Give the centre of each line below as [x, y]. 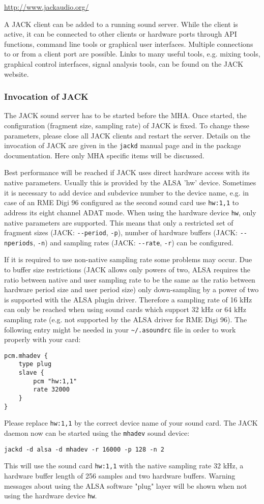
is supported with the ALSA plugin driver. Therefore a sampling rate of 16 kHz [128, 299]
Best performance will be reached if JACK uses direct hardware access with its [127, 172]
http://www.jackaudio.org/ [47, 7]
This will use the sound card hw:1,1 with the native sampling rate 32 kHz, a [124, 466]
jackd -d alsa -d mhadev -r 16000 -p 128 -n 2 [84, 449]
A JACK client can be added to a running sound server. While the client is [121, 24]
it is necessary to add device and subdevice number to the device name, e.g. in [127, 192]
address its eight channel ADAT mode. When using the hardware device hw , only [130, 212]
